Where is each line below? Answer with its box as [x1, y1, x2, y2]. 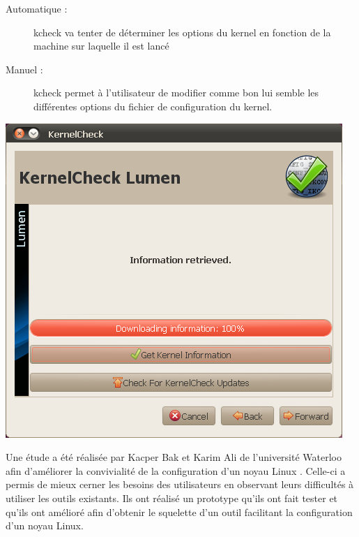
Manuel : [6, 61, 43, 76]
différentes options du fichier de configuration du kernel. [33, 98, 273, 113]
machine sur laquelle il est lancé [33, 38, 169, 53]
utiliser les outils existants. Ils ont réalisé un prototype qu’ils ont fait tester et [6, 490, 338, 505]
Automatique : [6, 1, 68, 15]
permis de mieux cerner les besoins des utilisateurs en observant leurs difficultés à [6, 477, 354, 492]
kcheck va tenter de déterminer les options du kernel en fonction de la [33, 24, 331, 39]
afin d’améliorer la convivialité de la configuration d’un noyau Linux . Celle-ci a [6, 463, 346, 478]
